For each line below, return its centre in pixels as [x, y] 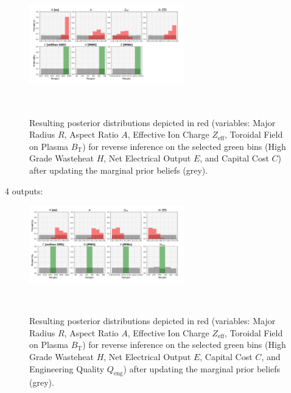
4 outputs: [24, 190]
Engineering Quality [67, 368]
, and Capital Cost [234, 158]
